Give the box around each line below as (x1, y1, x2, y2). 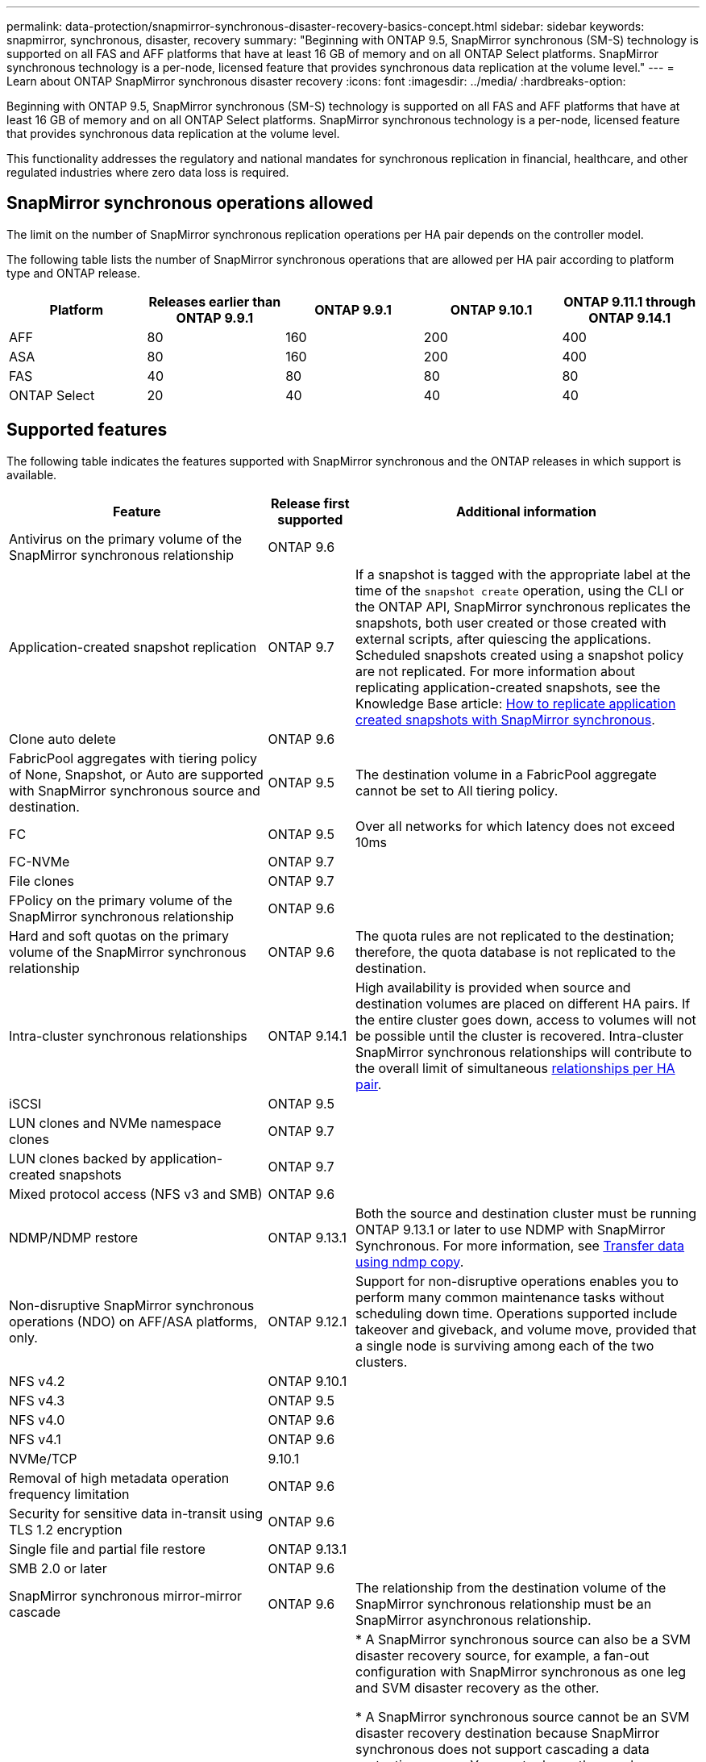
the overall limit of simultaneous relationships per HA (355, 1059, 675, 1076)
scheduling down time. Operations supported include (355, 1305, 678, 1321)
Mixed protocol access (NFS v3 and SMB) (9, 1185, 263, 1202)
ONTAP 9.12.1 (268, 1313, 347, 1330)
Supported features (6, 420, 168, 440)
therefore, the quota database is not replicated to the (355, 943, 676, 960)
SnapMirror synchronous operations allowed (6, 193, 373, 214)
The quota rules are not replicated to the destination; (355, 927, 675, 944)
